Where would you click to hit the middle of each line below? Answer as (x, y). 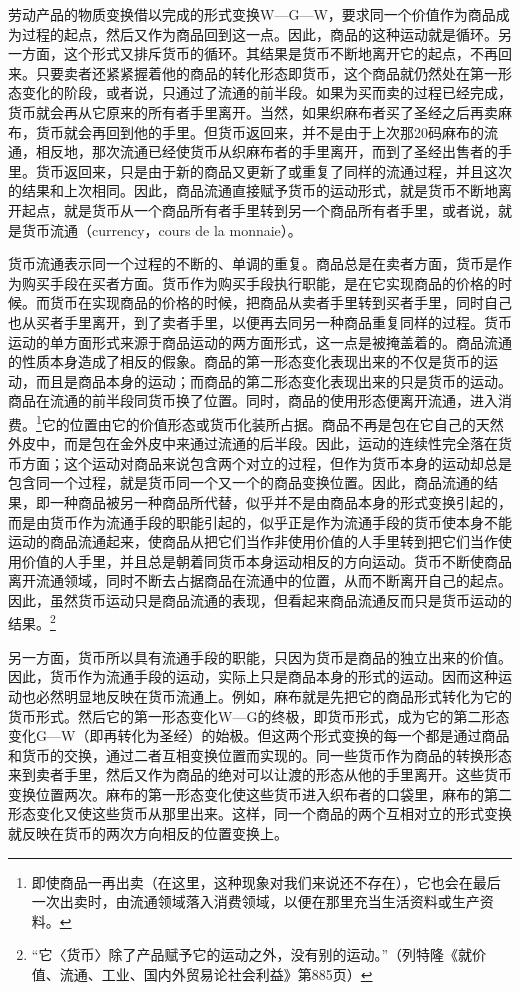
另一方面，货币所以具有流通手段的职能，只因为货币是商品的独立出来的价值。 (260, 656)
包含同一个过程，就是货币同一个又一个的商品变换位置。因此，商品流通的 (246, 482)
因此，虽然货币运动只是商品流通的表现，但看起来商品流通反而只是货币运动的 (260, 599)
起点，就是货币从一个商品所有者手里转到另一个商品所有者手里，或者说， (259, 209)
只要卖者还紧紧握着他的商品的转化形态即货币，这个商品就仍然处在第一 (266, 72)
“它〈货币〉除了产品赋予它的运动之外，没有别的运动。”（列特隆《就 (252, 954)
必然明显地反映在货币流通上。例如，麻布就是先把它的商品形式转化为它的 (273, 695)
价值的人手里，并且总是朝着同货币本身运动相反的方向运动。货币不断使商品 (266, 560)
